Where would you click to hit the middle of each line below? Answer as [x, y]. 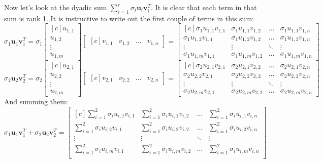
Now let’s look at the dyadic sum [56, 7]
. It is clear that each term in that [204, 7]
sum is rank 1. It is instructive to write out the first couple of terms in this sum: [129, 18]
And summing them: [36, 101]
